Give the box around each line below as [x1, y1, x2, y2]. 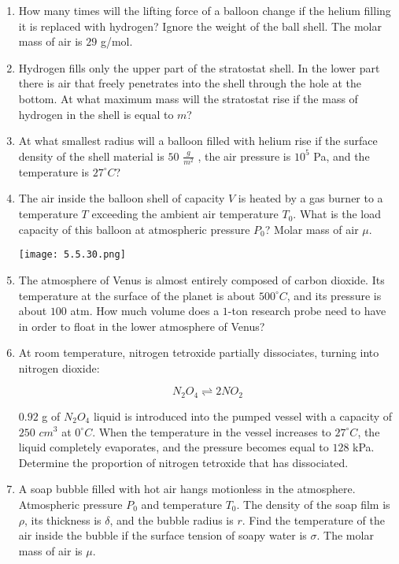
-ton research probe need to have [227, 302, 386, 319]
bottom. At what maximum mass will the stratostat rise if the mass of [18, 90, 358, 106]
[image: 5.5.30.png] [18, 249, 126, 261]
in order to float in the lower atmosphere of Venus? [18, 317, 265, 334]
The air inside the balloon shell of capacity [18, 190, 225, 206]
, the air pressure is [198, 147, 291, 164]
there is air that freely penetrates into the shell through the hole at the [18, 75, 361, 91]
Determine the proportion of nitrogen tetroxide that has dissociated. [18, 454, 349, 470]
